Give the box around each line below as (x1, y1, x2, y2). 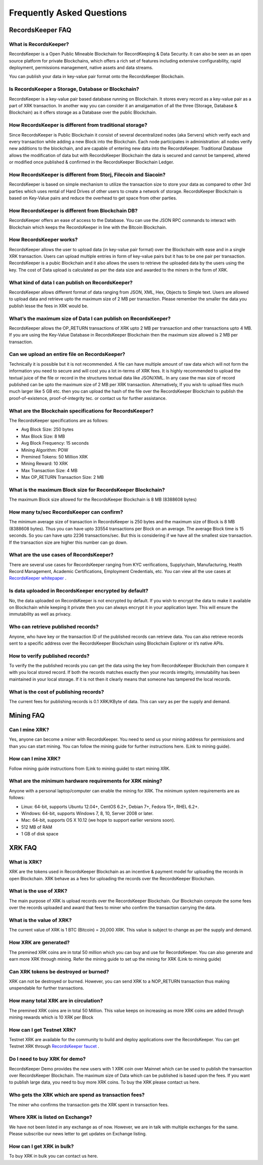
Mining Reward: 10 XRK (21, 461, 68, 467)
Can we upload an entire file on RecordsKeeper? (9, 351, 125, 358)
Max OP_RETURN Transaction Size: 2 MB (21, 474, 104, 480)
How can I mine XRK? (9, 755, 61, 762)
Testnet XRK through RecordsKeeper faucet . (9, 1044, 99, 1049)
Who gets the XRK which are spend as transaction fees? (9, 1091, 145, 1098)
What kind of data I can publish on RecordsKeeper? (9, 279, 133, 286)
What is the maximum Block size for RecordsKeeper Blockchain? (9, 486, 165, 493)
